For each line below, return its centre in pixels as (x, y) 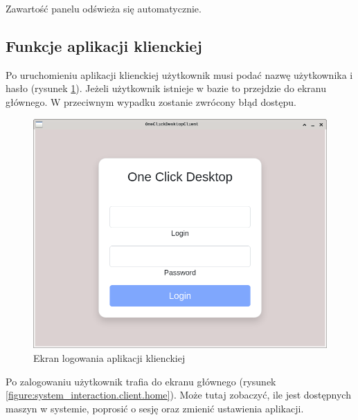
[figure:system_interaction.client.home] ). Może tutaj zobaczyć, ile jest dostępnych (178, 395)
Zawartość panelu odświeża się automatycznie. (104, 8)
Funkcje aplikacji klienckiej (104, 45)
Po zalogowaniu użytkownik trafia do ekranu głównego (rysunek (141, 381)
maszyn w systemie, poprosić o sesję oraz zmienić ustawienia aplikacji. (155, 408)
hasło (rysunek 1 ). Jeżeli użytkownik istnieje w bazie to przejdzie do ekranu (166, 88)
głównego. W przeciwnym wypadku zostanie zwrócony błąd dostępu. (151, 101)
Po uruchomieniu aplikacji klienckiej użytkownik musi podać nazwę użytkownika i (179, 74)
